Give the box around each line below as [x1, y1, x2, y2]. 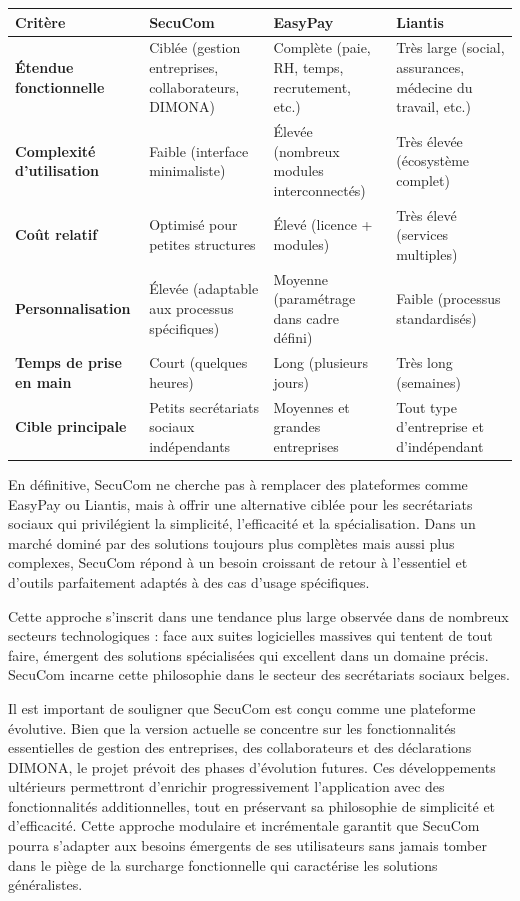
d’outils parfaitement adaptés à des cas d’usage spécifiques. [8, 571, 370, 592]
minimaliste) [149, 160, 226, 181]
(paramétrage [273, 288, 356, 309]
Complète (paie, [273, 37, 371, 58]
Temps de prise [15, 352, 122, 373]
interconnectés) [273, 179, 366, 200]
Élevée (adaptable [149, 278, 259, 299]
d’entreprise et [396, 416, 484, 437]
